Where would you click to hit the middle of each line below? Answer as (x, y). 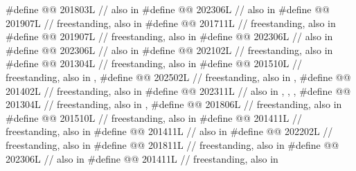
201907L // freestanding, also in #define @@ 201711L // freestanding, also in (171, 22)
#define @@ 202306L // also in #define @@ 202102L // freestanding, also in (169, 49)
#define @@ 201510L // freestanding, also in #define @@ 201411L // (154, 117)
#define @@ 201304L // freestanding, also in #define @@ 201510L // (154, 63)
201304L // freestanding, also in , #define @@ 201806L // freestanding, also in (174, 104)
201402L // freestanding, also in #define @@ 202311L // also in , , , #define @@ (178, 90)
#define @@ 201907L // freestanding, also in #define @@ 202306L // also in (169, 36)
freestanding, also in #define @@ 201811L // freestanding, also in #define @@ (172, 144)
